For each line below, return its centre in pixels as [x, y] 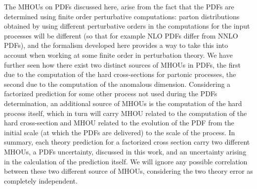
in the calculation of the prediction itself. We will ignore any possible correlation [126, 161]
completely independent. [41, 180]
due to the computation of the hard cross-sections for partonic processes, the [120, 74]
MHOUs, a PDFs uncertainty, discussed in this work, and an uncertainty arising [125, 151]
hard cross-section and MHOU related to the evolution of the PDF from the [119, 123]
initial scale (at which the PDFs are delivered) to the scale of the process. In [120, 132]
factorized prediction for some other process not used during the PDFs [111, 94]
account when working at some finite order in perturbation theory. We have [118, 55]
